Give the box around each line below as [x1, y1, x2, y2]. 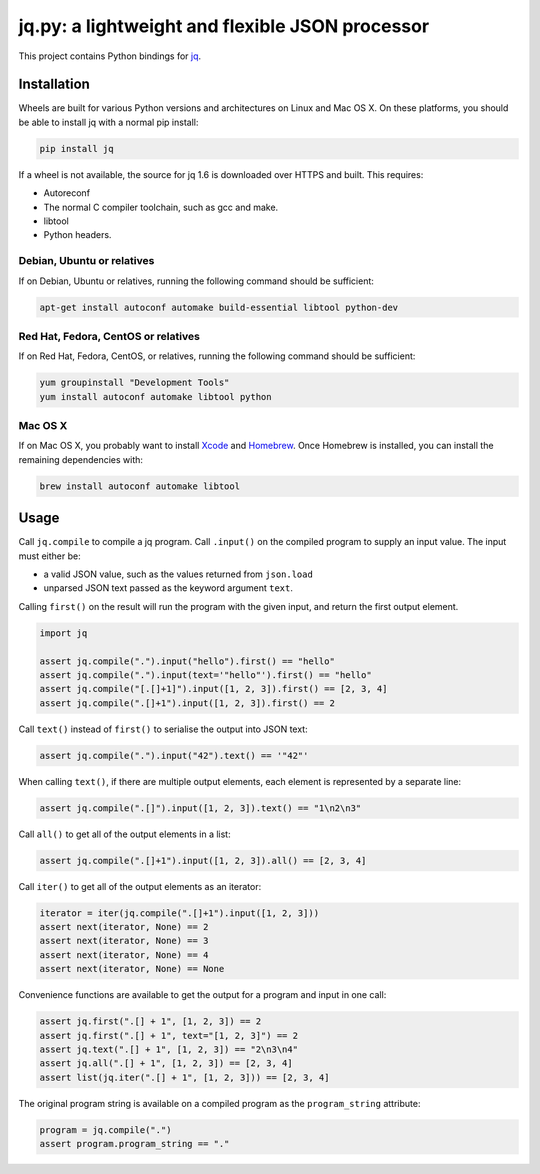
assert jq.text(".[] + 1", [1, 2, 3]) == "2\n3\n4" [39, 1043, 299, 1055]
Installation [18, 76, 90, 93]
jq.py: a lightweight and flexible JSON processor [18, 15, 430, 37]
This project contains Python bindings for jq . [18, 50, 202, 62]
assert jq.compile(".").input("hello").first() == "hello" [39, 655, 335, 667]
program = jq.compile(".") [39, 1124, 172, 1135]
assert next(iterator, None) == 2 [39, 921, 209, 932]
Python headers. [43, 229, 112, 241]
